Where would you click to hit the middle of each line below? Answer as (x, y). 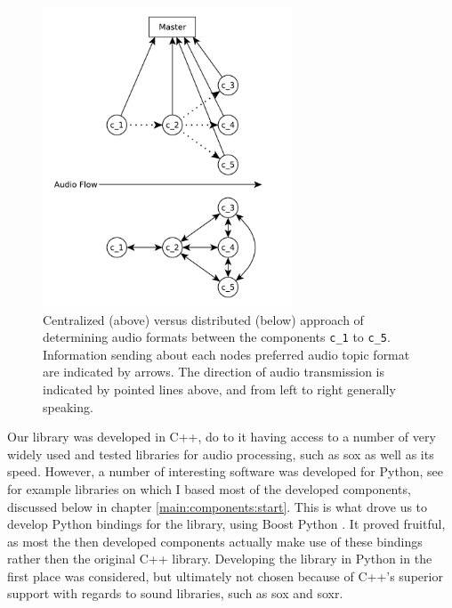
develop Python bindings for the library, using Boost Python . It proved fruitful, (226, 524)
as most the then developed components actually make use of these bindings (215, 541)
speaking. (68, 406)
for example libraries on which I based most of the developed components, (209, 488)
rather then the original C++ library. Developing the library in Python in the (220, 559)
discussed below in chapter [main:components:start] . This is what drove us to (218, 506)
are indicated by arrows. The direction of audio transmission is (214, 372)
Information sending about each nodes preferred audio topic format (226, 354)
